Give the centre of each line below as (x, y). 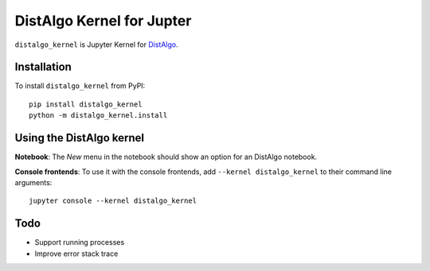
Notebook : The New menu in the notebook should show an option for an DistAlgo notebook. (166, 157)
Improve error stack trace (76, 254)
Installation (43, 67)
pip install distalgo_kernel (86, 104)
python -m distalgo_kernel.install (98, 116)
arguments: (33, 182)
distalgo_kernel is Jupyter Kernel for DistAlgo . (96, 45)
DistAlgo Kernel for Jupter (103, 21)
